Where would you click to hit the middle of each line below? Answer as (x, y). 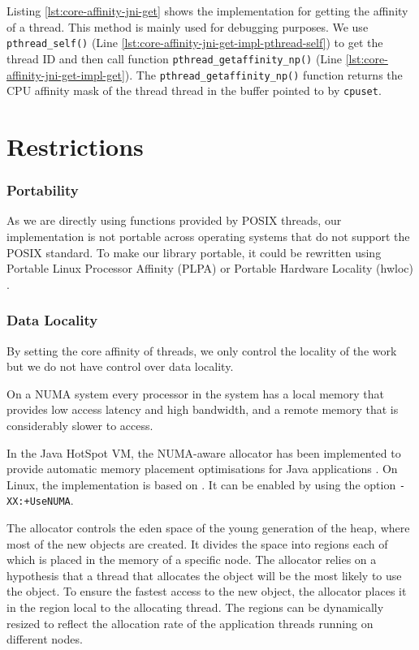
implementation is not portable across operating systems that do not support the (208, 236)
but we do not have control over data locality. (120, 366)
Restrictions (75, 146)
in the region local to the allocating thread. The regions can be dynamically (195, 607)
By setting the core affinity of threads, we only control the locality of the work (202, 350)
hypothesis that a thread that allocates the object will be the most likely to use (204, 575)
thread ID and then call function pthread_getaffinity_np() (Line (174, 58)
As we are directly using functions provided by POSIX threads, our (174, 220)
